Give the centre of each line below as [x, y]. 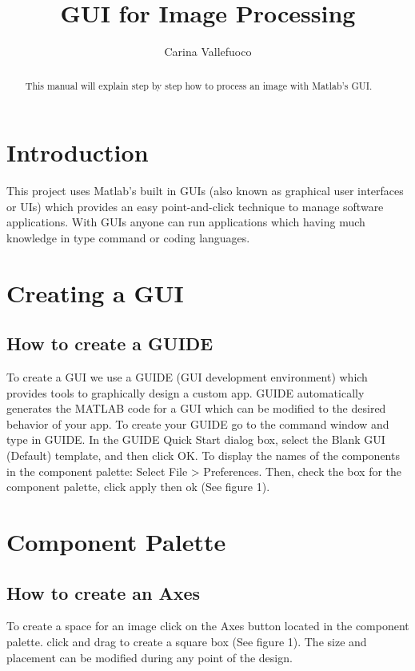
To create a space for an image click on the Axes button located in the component [208, 626]
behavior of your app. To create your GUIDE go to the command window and [198, 423]
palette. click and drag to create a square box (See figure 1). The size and [187, 641]
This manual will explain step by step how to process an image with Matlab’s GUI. [199, 85]
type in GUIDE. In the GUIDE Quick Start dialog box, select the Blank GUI [196, 439]
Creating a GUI [95, 292]
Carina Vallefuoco [208, 52]
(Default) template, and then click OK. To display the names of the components [203, 455]
